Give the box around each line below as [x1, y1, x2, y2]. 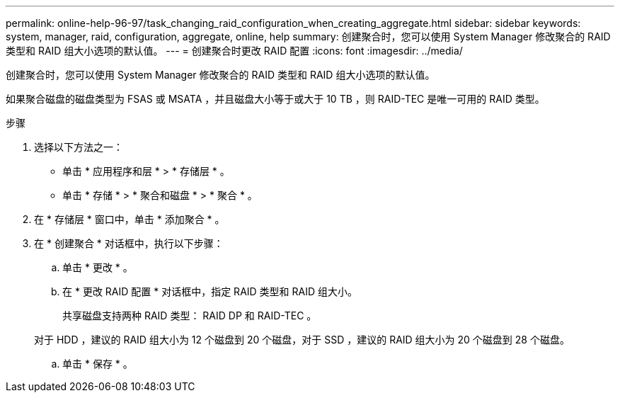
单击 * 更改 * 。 [62, 261, 133, 273]
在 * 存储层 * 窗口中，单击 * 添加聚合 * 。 [34, 213, 225, 225]
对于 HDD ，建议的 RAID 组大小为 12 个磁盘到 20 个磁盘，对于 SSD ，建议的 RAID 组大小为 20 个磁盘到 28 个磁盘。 [34, 334, 570, 346]
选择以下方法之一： [34, 141, 123, 153]
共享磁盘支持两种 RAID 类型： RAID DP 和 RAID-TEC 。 [62, 309, 317, 322]
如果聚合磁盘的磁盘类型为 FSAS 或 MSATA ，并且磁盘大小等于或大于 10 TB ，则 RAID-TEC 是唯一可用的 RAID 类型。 [6, 93, 545, 105]
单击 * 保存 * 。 [62, 358, 133, 370]
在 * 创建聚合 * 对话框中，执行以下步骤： [34, 237, 224, 249]
